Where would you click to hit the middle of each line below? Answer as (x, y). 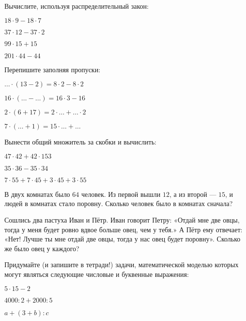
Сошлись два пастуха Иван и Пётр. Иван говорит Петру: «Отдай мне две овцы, (122, 219)
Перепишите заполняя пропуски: (53, 69)
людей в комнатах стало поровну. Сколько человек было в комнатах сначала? (119, 203)
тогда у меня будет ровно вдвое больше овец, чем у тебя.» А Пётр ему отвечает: (123, 229)
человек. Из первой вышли (121, 194)
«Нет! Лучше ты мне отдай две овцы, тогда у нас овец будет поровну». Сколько (123, 239)
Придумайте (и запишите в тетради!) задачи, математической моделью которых (122, 265)
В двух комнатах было (37, 194)
